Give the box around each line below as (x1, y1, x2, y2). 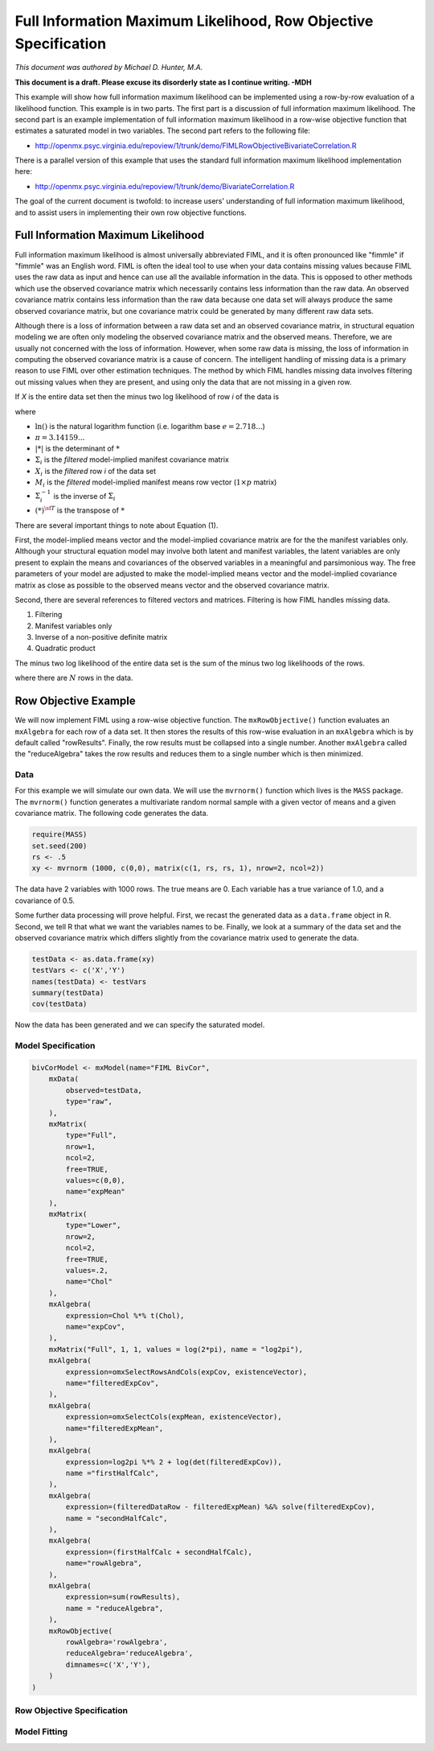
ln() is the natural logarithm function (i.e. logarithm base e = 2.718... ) (35, 422, 265, 431)
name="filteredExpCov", (65, 1378, 160, 1387)
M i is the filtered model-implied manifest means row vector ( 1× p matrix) (35, 477, 277, 488)
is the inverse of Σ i (53, 491, 116, 503)
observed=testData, (65, 1086, 142, 1094)
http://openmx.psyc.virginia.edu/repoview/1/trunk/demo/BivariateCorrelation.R (35, 181, 295, 191)
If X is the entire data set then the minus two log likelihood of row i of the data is (14, 392, 280, 402)
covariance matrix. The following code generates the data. (14, 809, 209, 818)
